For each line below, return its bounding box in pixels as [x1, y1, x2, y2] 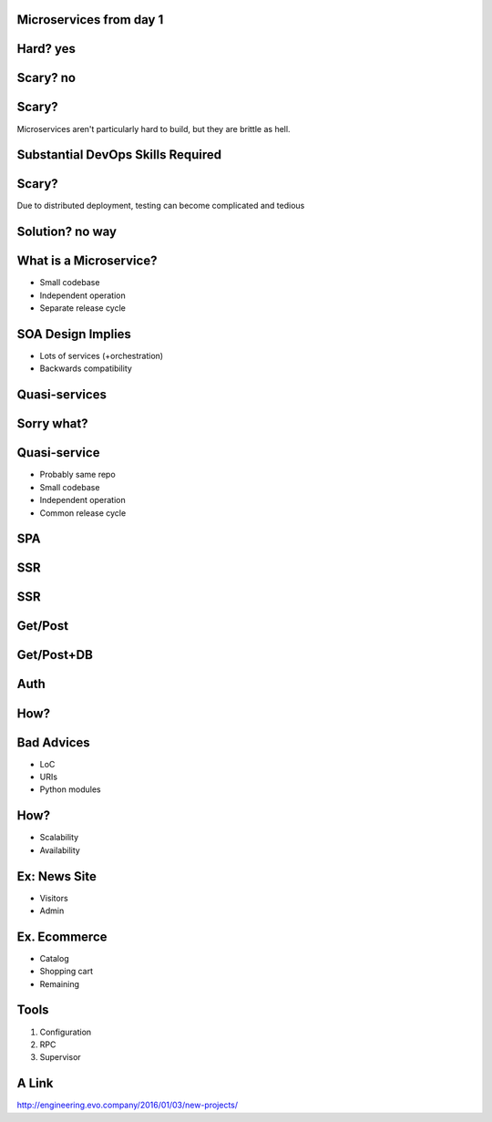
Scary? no [16, 70, 77, 86]
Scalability [39, 832, 79, 843]
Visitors [39, 892, 68, 903]
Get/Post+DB [16, 647, 93, 663]
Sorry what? [16, 416, 88, 432]
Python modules [39, 784, 101, 795]
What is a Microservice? [16, 253, 158, 269]
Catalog [39, 952, 69, 963]
